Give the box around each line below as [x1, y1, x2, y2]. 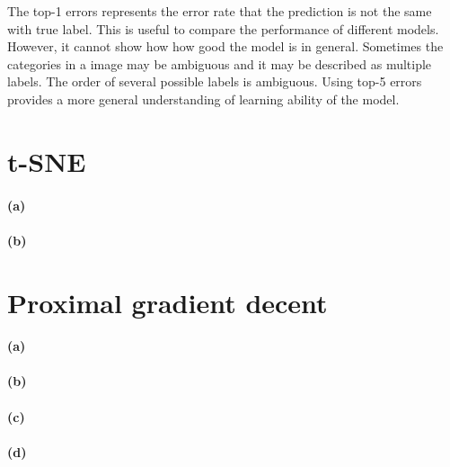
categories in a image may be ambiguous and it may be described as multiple [7, 54, 432, 73]
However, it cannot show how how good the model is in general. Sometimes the [7, 37, 444, 56]
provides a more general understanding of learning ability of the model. [7, 89, 400, 108]
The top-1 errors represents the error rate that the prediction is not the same [7, 2, 432, 20]
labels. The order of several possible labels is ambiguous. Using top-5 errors [7, 72, 422, 91]
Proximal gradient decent [7, 283, 328, 320]
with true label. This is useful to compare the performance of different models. [7, 19, 439, 38]
